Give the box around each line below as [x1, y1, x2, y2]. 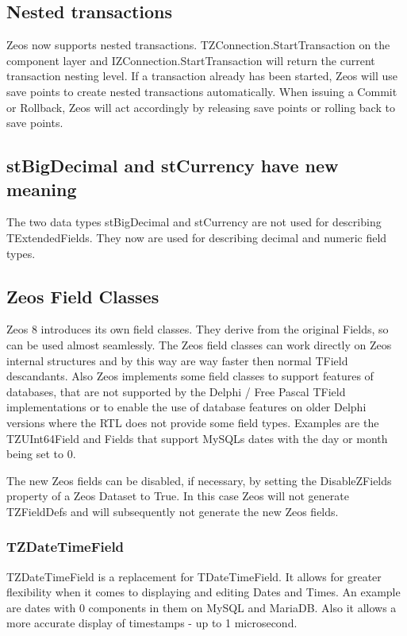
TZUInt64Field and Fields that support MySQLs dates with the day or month [6, 430, 388, 446]
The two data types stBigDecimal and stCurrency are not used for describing [6, 214, 382, 230]
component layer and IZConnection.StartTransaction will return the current [6, 52, 375, 68]
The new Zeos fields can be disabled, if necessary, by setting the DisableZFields [6, 472, 392, 488]
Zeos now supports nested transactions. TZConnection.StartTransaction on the [6, 37, 390, 53]
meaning [6, 176, 77, 201]
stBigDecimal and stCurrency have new [6, 153, 339, 178]
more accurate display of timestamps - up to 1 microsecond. [6, 615, 298, 631]
